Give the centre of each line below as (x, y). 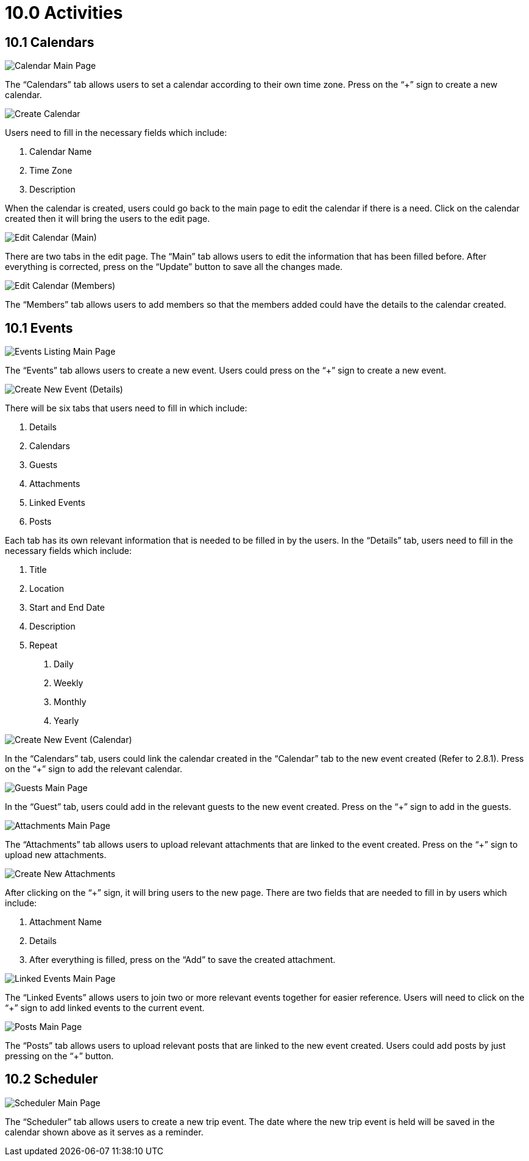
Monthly (70, 702)
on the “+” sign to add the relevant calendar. (94, 769)
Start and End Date (67, 608)
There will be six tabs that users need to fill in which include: (126, 408)
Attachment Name (66, 922)
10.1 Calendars (50, 42)
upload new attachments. (56, 855)
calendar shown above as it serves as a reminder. (104, 1132)
